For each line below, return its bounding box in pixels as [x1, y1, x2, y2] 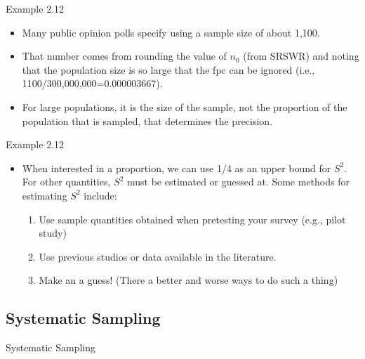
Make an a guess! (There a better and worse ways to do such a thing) [39, 273, 338, 287]
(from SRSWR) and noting [243, 48, 359, 63]
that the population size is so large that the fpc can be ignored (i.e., [22, 62, 315, 77]
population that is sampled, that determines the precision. [22, 113, 273, 128]
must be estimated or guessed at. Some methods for [127, 174, 350, 189]
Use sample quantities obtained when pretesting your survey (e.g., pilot [39, 211, 346, 226]
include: [84, 188, 117, 202]
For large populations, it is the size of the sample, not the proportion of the [22, 99, 347, 114]
